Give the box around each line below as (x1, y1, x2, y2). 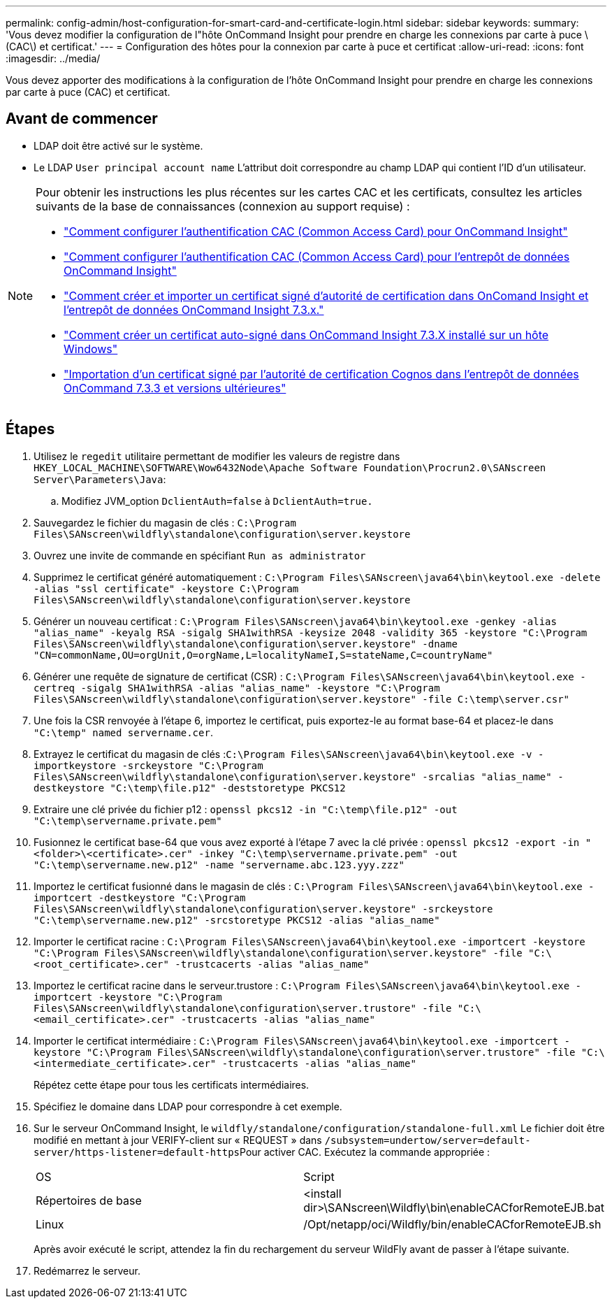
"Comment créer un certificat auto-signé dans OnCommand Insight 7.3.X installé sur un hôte (64, 327, 549, 342)
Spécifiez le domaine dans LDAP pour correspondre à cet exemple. (34, 1100, 342, 1112)
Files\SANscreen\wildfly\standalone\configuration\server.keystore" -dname (34, 638, 458, 650)
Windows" (64, 341, 118, 356)
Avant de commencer (6, 110, 158, 128)
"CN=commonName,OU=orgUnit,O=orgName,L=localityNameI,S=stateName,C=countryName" (34, 649, 493, 661)
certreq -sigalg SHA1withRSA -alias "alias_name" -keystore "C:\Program (34, 682, 440, 694)
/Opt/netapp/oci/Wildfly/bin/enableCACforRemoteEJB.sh (303, 1217, 602, 1231)
